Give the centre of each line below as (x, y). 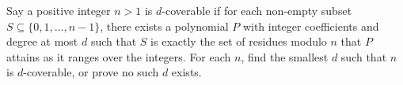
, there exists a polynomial (164, 26)
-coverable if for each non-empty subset (257, 10)
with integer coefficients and (311, 26)
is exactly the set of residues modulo (239, 41)
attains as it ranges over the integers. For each (119, 56)
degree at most (42, 41)
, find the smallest (285, 56)
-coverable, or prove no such (91, 72)
